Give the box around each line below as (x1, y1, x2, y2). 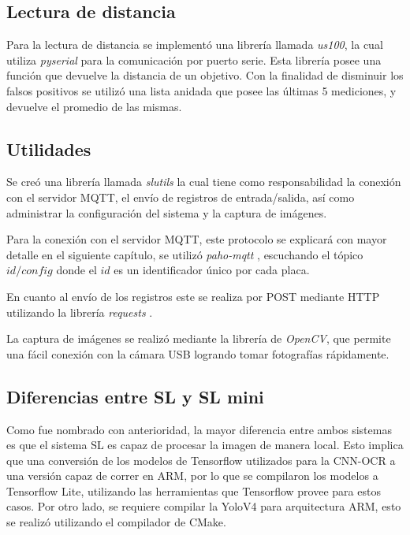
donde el (56, 262, 97, 278)
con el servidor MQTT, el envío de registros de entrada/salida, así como (6, 188, 355, 205)
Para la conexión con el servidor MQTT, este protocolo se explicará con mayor (6, 231, 387, 247)
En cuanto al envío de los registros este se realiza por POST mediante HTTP (6, 288, 380, 304)
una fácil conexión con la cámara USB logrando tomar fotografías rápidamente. (6, 345, 389, 362)
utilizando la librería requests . (6, 303, 153, 320)
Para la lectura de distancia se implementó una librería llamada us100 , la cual (6, 36, 383, 53)
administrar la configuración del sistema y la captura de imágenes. (6, 204, 327, 221)
